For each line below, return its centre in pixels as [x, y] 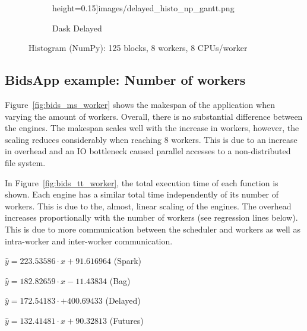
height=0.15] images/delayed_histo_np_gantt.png [143, 8]
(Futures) [126, 320]
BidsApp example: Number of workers [125, 80]
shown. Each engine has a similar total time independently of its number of [142, 194]
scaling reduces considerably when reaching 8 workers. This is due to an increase [151, 139]
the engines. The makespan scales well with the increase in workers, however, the [152, 128]
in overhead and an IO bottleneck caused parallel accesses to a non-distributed [148, 151]
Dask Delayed [77, 28]
